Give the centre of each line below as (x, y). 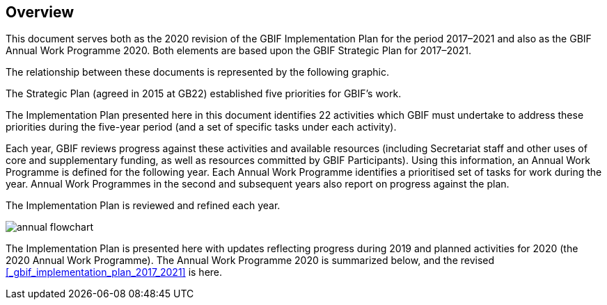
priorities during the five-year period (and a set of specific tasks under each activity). (201, 127)
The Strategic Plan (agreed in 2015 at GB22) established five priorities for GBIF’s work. (204, 94)
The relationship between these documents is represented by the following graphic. (197, 72)
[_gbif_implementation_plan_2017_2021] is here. (114, 272)
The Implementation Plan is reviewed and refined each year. (143, 206)
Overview (40, 12)
